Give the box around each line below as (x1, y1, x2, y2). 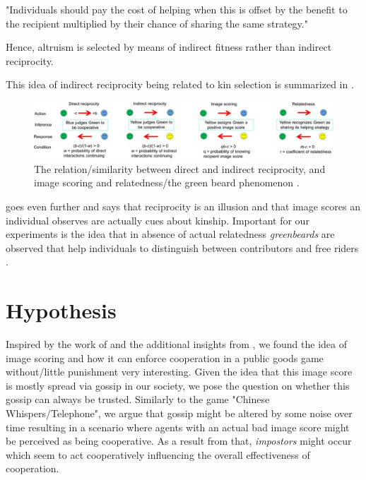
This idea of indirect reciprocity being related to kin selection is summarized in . (6, 77, 354, 92)
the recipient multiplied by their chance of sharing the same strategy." (6, 16, 308, 30)
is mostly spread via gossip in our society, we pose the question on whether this (6, 378, 350, 392)
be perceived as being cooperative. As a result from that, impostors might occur (6, 433, 352, 448)
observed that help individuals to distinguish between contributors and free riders (6, 240, 359, 255)
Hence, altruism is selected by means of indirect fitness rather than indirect (6, 40, 332, 54)
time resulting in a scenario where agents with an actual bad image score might (6, 419, 350, 434)
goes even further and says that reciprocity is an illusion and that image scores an (6, 198, 360, 213)
